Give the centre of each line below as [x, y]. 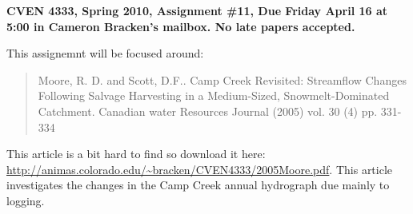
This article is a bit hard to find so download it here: [136, 154]
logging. [26, 200]
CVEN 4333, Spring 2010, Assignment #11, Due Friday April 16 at [197, 10]
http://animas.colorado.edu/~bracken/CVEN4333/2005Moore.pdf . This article [200, 169]
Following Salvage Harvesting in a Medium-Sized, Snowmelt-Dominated [214, 95]
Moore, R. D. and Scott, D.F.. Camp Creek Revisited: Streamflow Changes [222, 79]
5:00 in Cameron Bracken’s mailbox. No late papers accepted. [181, 26]
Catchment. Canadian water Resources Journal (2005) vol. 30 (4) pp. [208, 111]
